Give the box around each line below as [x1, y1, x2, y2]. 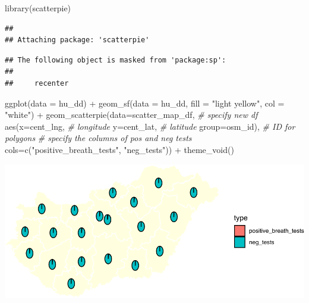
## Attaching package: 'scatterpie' [5, 36, 150, 45]
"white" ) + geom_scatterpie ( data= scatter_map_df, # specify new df [5, 108, 258, 121]
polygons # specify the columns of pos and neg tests [5, 132, 192, 144]
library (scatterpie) [5, 2, 71, 14]
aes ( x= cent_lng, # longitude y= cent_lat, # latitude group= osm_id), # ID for [5, 120, 295, 132]
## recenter [5, 79, 69, 88]
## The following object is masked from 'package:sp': [5, 55, 226, 64]
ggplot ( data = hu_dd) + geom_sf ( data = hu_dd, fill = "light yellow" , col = [5, 96, 285, 109]
